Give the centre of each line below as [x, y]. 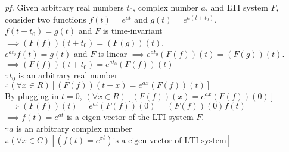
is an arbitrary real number [68, 75]
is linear [113, 54]
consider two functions [46, 19]
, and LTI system [237, 7]
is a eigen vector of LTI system [170, 140]
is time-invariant [133, 31]
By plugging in [32, 95]
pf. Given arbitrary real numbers [64, 7]
